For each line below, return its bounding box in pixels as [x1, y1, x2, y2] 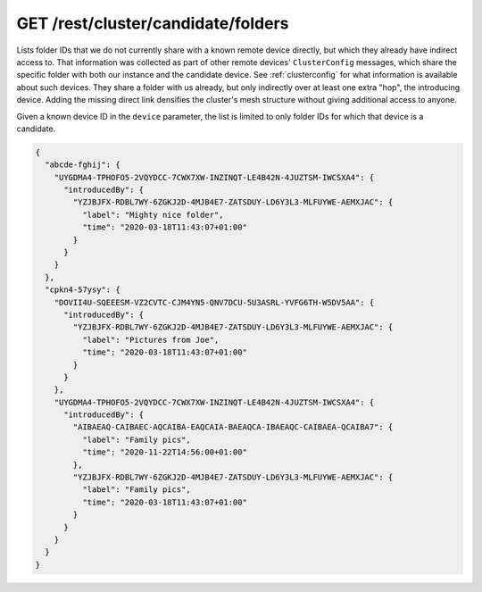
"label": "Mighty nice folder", [81, 210, 224, 220]
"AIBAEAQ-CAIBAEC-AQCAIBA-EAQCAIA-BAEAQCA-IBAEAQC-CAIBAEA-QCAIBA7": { [72, 422, 394, 432]
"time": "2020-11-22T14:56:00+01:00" [81, 447, 247, 457]
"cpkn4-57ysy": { [45, 285, 120, 295]
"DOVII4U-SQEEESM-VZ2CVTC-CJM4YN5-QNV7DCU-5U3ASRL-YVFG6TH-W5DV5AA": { [54, 297, 375, 307]
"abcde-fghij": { [45, 160, 120, 170]
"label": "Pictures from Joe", [81, 335, 220, 345]
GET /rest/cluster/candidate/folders [16, 13, 289, 33]
